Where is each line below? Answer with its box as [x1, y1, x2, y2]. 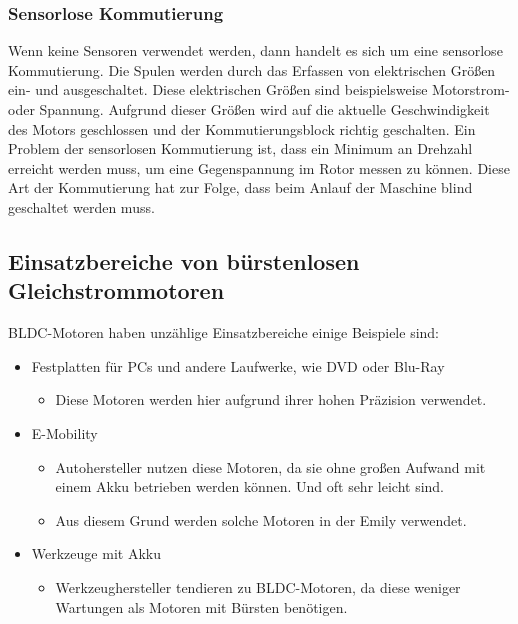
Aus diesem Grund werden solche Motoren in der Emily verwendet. [55, 509, 467, 530]
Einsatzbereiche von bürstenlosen [8, 245, 360, 276]
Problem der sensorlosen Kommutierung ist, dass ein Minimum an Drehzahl [8, 138, 473, 159]
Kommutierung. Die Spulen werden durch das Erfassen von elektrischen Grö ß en [8, 59, 496, 80]
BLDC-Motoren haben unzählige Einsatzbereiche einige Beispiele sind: [8, 322, 440, 343]
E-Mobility [31, 422, 98, 443]
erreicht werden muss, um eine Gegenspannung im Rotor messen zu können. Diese [8, 157, 510, 178]
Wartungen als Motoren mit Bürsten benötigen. [55, 596, 348, 617]
